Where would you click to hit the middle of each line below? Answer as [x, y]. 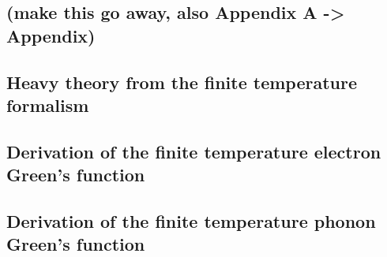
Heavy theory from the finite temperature [182, 82]
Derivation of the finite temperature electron [194, 151]
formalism [48, 104]
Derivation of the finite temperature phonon [191, 220]
